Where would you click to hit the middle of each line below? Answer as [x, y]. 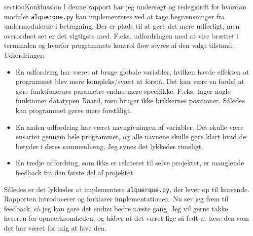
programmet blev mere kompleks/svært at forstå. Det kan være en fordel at [130, 81]
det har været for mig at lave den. [55, 228]
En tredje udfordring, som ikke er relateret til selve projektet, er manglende [130, 163]
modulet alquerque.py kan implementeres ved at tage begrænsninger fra [114, 16]
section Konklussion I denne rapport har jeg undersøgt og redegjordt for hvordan [125, 6]
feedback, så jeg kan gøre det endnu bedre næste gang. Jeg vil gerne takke [116, 208]
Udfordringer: [24, 55]
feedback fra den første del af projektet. [75, 172]
